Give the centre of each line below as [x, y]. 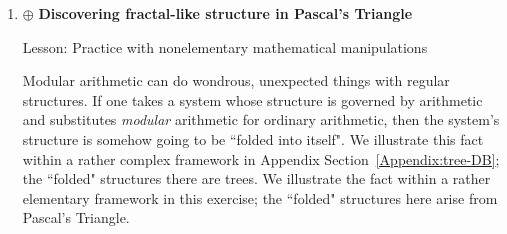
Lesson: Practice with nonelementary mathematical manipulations [225, 46]
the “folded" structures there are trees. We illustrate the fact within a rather [256, 178]
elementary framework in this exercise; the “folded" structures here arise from [260, 197]
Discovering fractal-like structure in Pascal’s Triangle [225, 13]
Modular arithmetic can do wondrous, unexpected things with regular [236, 80]
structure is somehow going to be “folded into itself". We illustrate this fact [253, 138]
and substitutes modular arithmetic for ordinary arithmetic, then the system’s [261, 119]
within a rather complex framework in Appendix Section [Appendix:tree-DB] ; [261, 158]
